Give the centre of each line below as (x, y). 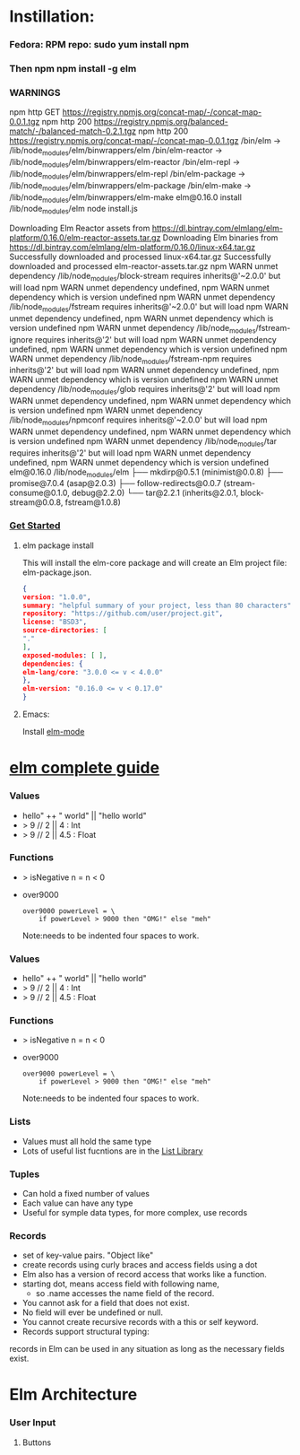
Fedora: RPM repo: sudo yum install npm (99, 45)
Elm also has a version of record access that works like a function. (144, 1275)
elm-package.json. (57, 572)
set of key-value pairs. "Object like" (88, 1255)
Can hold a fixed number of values (86, 1194)
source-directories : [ (64, 631)
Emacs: (36, 714)
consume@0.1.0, (39, 493)
